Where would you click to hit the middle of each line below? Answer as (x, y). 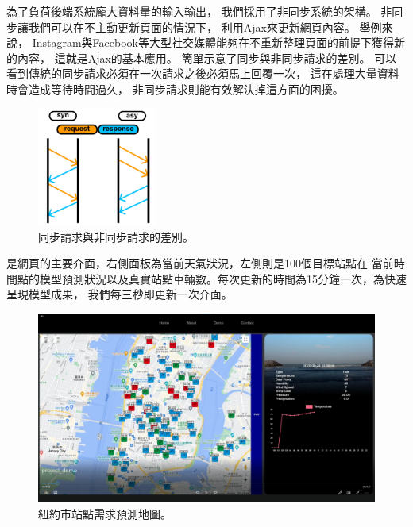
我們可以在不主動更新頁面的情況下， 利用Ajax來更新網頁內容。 (192, 27)
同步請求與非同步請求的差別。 (116, 236)
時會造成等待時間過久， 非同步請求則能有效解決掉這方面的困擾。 (175, 88)
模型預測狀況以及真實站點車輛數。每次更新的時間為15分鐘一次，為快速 (223, 278)
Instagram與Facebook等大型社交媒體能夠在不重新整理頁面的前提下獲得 (213, 42)
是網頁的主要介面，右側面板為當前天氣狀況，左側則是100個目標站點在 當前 (200, 263)
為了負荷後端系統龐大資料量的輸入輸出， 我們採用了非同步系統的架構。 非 (199, 11)
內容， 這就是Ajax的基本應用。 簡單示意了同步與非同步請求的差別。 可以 (207, 58)
